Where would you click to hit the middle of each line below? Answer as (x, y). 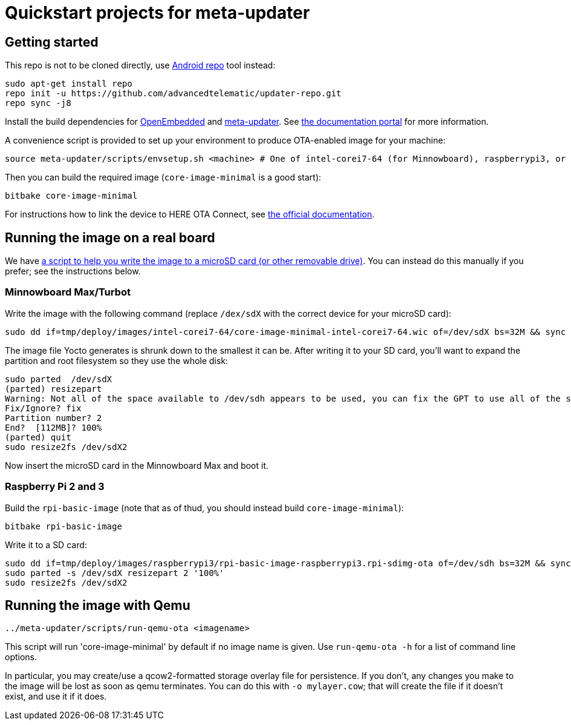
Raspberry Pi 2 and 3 (55, 487)
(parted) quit (38, 437)
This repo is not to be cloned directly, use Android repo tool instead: (140, 65)
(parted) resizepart (54, 389)
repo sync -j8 (38, 103)
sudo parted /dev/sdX (59, 379)
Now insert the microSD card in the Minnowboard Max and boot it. (137, 465)
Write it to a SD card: (46, 545)
